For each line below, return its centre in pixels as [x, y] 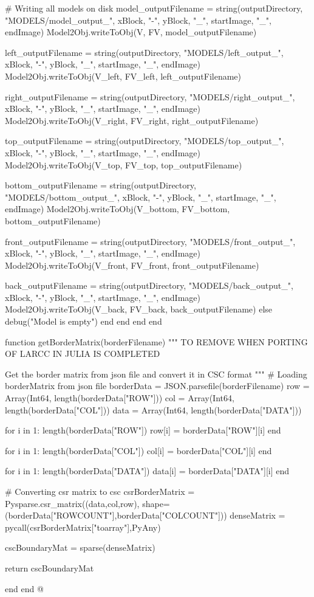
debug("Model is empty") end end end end [84, 321]
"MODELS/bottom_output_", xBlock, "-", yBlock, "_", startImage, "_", [141, 197]
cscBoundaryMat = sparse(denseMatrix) [80, 547]
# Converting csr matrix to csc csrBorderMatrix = [100, 491]
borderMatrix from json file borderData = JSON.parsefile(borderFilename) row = [157, 386]
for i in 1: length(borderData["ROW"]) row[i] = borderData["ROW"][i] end [143, 430]
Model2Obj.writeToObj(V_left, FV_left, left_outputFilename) [123, 76]
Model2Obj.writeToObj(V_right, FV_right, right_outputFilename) [132, 120]
